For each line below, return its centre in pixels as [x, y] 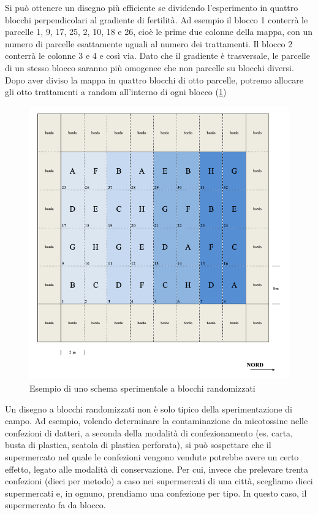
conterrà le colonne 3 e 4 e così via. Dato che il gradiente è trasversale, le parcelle [157, 56]
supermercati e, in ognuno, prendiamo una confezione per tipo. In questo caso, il [156, 493]
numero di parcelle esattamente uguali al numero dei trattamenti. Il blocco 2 [149, 43]
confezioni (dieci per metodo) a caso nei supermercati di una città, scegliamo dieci [159, 481]
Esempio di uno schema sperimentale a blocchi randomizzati [142, 388]
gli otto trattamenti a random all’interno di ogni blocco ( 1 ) [116, 92]
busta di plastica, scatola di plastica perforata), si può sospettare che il [138, 445]
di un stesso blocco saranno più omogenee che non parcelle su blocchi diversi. [150, 67]
